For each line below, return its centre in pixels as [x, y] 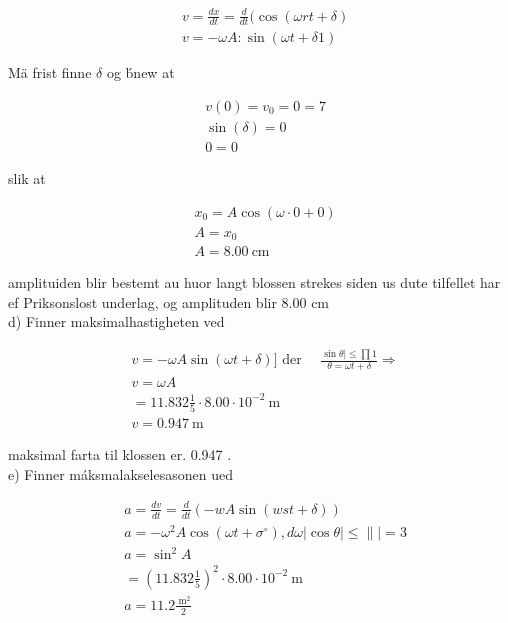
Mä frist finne [50, 72]
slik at [27, 178]
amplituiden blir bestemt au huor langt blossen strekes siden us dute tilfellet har [254, 282]
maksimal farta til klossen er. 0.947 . [120, 454]
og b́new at [140, 72]
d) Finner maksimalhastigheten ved [116, 321]
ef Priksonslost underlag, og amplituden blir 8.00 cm [169, 301]
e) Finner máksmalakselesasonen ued [120, 473]
